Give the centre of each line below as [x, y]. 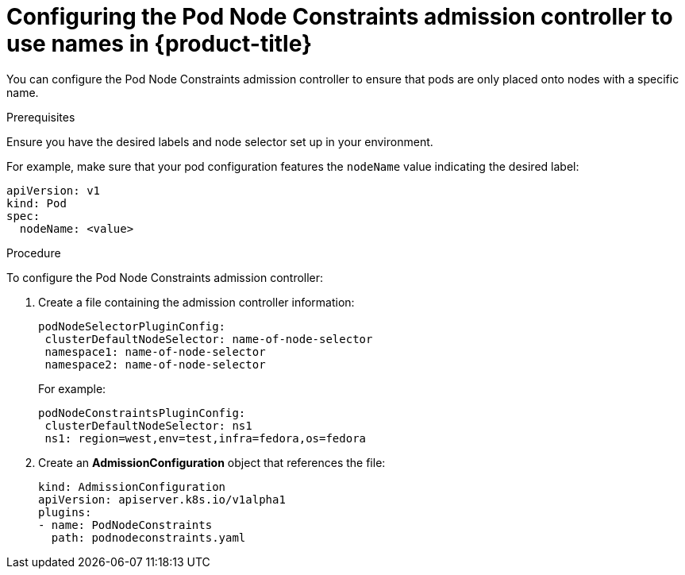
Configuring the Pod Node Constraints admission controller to [340, 17]
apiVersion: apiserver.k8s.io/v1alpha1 [162, 499]
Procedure [34, 253]
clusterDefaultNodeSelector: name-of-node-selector [209, 339]
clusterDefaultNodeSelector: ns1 [148, 425]
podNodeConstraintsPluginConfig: [142, 413]
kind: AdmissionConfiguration [132, 486]
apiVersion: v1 [54, 190]
